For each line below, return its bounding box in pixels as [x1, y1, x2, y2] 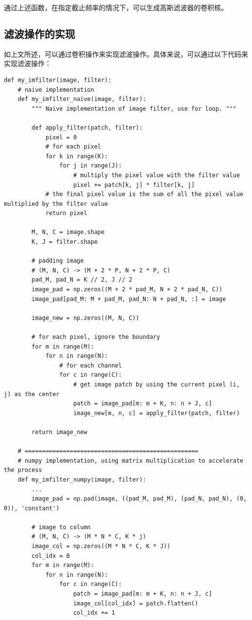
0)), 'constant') [4, 504, 60, 512]
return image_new [31, 428, 87, 436]
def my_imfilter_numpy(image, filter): [17, 476, 146, 483]
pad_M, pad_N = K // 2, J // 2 [31, 276, 132, 284]
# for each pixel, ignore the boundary [31, 334, 160, 341]
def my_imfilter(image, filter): [4, 76, 111, 84]
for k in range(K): [45, 152, 108, 160]
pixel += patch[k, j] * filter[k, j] [73, 181, 195, 188]
